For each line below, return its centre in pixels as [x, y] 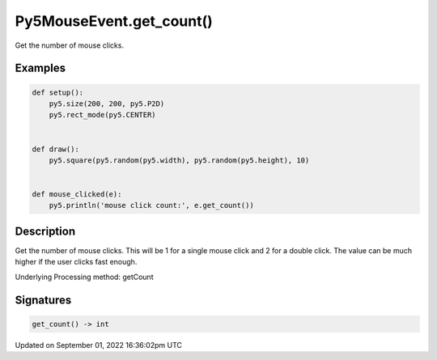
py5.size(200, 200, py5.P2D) [107, 104]
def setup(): [58, 92]
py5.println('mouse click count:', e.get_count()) [151, 205]
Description [45, 231]
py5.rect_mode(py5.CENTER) [103, 115]
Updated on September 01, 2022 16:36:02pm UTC [98, 345]
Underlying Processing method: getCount [84, 277]
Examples [40, 68]
